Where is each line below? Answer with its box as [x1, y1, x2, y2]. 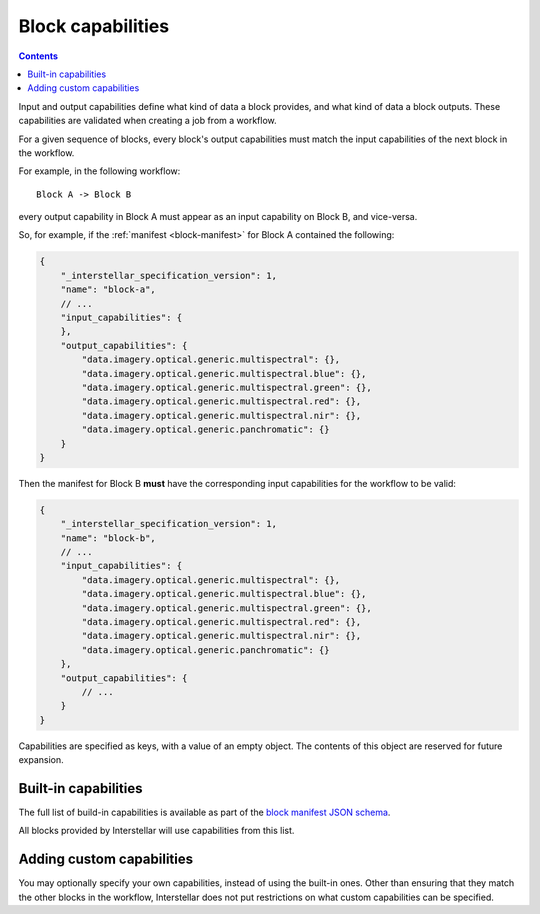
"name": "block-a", [60, 284, 157, 295]
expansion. [18, 754, 64, 766]
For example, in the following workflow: [18, 165, 181, 177]
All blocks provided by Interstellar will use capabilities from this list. [18, 825, 295, 837]
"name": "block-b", [60, 532, 157, 544]
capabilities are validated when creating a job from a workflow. [18, 115, 277, 127]
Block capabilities [18, 15, 170, 37]
